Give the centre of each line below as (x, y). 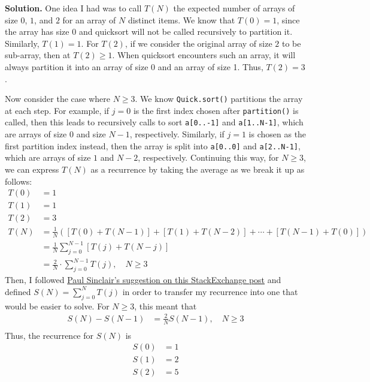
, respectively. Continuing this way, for (208, 157)
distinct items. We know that (181, 19)
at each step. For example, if (57, 110)
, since (288, 19)
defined (18, 291)
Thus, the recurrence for (49, 335)
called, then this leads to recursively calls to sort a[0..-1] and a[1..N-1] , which (154, 122)
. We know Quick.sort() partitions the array (219, 99)
